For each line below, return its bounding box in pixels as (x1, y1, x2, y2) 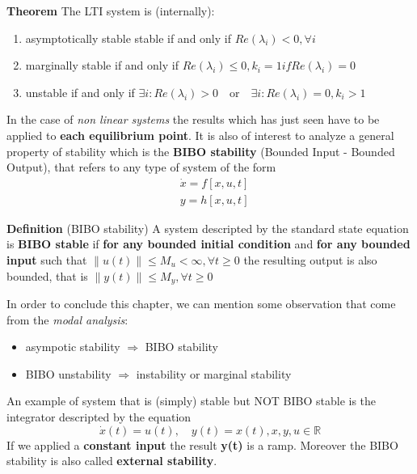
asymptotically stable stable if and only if (25, 29, 231, 46)
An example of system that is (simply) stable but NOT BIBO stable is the (6, 392, 377, 409)
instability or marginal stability (136, 365, 292, 382)
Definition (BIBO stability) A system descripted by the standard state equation (6, 219, 409, 236)
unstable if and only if (25, 83, 135, 100)
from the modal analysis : (6, 311, 128, 328)
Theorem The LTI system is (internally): (6, 2, 215, 19)
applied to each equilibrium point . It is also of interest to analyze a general (6, 126, 394, 143)
